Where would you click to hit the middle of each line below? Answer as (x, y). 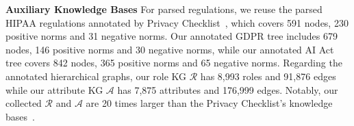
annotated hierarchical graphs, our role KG (96, 76)
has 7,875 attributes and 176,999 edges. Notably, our (228, 89)
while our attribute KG (54, 89)
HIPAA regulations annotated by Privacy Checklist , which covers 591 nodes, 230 (177, 22)
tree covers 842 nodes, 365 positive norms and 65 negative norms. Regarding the (174, 63)
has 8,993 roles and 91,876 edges (268, 76)
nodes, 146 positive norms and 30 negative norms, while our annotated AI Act (170, 49)
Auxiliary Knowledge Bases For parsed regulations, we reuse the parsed (164, 9)
